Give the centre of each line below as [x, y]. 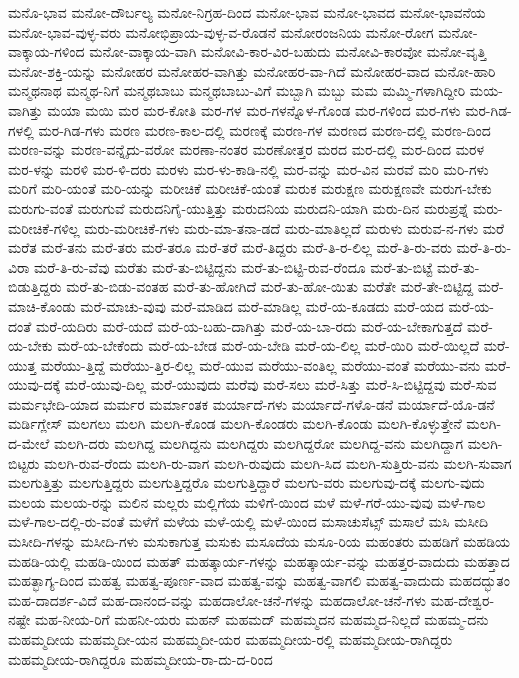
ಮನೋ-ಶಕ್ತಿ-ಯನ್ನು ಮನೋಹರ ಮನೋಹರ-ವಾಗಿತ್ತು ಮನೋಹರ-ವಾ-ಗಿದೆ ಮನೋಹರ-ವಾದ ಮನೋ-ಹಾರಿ [252, 70]
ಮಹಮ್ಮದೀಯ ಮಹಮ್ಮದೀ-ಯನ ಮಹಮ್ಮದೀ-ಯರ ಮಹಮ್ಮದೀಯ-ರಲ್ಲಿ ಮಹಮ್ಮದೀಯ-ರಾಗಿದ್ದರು [230, 639]
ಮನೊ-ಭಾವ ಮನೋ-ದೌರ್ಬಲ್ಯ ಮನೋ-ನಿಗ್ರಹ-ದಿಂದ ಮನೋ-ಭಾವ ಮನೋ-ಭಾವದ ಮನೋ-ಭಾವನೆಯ [247, 12]
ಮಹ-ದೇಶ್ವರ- [462, 599]
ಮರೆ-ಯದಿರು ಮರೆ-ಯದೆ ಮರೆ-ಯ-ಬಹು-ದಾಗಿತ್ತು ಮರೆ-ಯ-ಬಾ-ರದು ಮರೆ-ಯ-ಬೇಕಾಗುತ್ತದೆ [249, 325]
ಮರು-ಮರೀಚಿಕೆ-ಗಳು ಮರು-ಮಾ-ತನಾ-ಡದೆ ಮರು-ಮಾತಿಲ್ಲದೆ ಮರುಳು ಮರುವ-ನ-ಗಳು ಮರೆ [294, 227]
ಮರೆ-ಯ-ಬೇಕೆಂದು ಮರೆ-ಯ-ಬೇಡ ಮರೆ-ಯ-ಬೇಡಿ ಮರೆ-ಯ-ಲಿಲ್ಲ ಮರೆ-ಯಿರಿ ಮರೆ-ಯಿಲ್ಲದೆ [268, 345]
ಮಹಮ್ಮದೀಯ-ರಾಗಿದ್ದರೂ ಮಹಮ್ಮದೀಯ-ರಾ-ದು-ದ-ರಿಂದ [140, 658]
